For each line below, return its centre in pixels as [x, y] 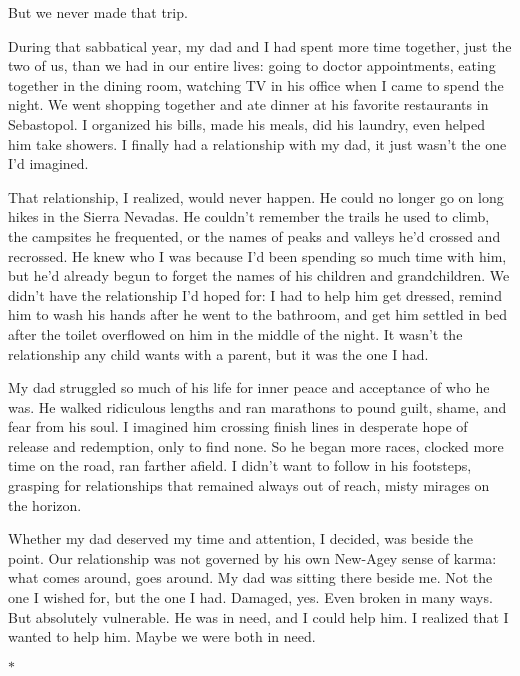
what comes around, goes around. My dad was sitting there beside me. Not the [250, 577]
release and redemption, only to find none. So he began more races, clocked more [256, 445]
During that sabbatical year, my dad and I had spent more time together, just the [260, 45]
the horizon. [45, 504]
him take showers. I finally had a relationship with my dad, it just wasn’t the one [257, 143]
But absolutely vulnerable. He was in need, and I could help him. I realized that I [258, 616]
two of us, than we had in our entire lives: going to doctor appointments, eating [252, 65]
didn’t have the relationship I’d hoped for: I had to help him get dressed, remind [255, 294]
